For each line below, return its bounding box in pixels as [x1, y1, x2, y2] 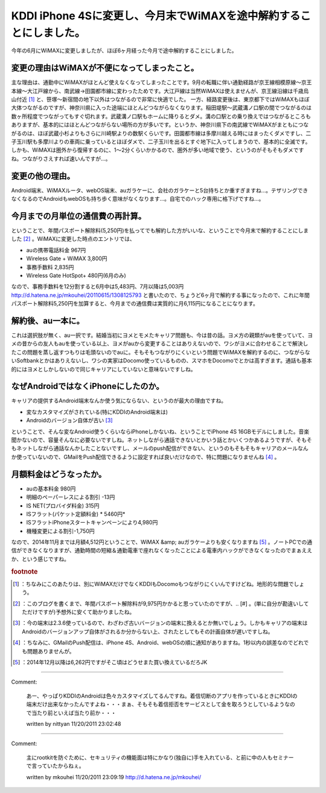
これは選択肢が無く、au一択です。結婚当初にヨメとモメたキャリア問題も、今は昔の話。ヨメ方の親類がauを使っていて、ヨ [11, 331, 313, 339]
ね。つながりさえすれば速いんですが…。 [11, 155, 111, 162]
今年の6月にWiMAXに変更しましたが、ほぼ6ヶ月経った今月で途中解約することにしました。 [11, 47, 238, 54]
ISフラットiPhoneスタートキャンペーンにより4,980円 [26, 519, 158, 526]
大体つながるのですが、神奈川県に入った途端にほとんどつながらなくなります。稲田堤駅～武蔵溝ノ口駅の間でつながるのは [11, 104, 312, 111]
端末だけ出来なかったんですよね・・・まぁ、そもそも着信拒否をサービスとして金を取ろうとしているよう [26, 700, 285, 708]
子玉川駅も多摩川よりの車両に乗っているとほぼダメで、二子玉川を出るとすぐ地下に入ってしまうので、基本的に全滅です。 [11, 138, 311, 145]
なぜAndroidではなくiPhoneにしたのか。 [11, 381, 164, 391]
